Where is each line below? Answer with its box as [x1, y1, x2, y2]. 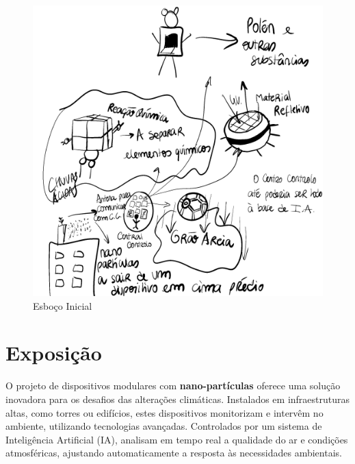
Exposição [5, 339, 102, 367]
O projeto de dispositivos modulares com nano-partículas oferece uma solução [5, 378, 341, 393]
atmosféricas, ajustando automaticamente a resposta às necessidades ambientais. [5, 445, 342, 460]
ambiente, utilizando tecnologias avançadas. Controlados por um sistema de [5, 419, 322, 433]
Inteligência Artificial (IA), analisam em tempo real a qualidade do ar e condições [5, 432, 348, 446]
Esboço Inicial [33, 298, 92, 313]
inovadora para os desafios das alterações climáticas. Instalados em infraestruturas [5, 391, 350, 406]
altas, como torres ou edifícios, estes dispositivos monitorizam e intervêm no [5, 405, 324, 419]
